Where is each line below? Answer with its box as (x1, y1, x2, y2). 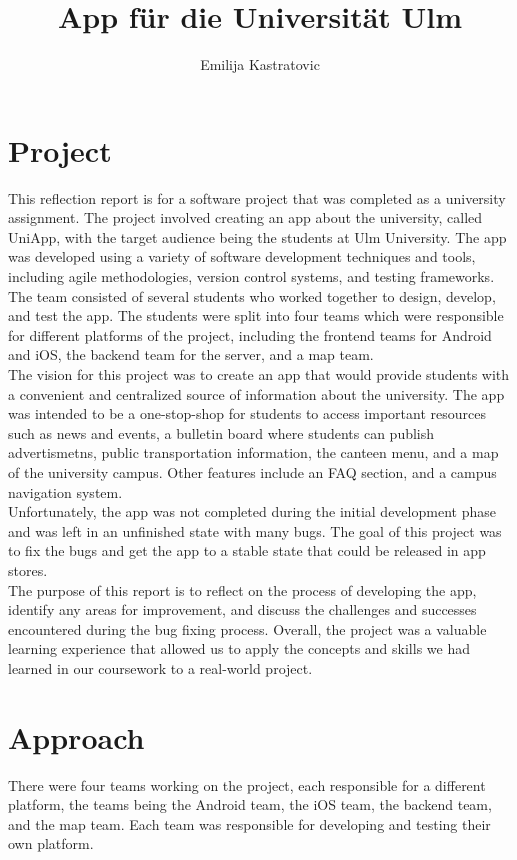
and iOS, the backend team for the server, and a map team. (8, 344, 374, 365)
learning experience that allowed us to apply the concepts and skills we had (8, 638, 470, 659)
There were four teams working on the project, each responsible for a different (8, 774, 486, 795)
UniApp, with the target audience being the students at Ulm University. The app (8, 226, 507, 247)
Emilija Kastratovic (200, 54, 320, 75)
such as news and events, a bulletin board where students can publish (8, 422, 435, 443)
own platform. (8, 833, 94, 854)
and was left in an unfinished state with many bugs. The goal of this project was (8, 520, 502, 541)
